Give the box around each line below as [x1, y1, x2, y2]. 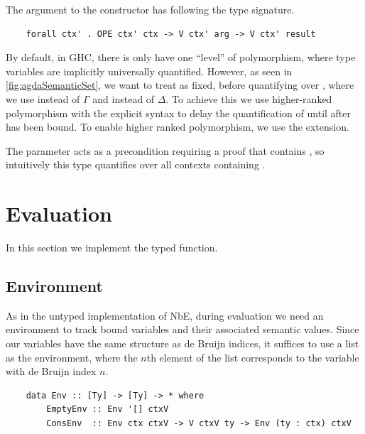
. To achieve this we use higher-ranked [165, 91, 332, 106]
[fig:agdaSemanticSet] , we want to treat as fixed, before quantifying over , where [6, 77, 354, 92]
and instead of [92, 91, 155, 106]
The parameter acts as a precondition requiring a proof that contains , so [6, 143, 325, 158]
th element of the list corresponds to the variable [146, 349, 359, 364]
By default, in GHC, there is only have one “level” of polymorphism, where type [6, 50, 356, 65]
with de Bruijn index [6, 364, 97, 379]
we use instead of [6, 91, 80, 106]
